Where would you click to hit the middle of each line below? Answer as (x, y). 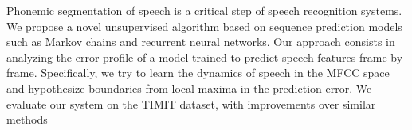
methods (27, 119)
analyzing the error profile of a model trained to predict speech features (181, 57)
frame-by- (383, 57)
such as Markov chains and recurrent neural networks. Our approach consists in (201, 42)
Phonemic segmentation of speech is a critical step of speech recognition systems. (204, 10)
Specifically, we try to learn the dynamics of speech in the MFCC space (215, 73)
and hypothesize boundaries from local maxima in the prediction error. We (189, 88)
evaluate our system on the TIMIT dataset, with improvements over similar (191, 103)
